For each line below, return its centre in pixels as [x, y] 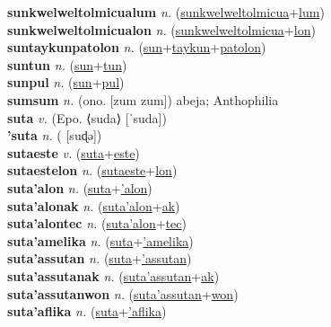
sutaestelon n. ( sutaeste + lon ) [92, 170]
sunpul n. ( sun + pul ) [66, 82]
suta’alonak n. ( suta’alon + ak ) [94, 205]
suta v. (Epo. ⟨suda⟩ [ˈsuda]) [87, 117]
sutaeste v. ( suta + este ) [74, 152]
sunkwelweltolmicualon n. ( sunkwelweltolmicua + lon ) [161, 29]
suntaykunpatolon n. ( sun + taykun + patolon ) [137, 47]
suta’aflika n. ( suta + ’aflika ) [87, 311]
